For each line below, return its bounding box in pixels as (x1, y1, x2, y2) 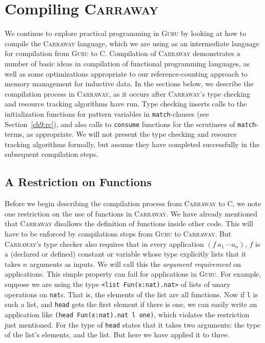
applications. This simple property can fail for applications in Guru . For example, (5, 268, 261, 279)
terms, (5, 129, 25, 139)
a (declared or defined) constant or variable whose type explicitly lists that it (5, 248, 247, 259)
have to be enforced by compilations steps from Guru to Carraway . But (5, 228, 232, 239)
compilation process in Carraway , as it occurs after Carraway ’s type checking (5, 88, 250, 99)
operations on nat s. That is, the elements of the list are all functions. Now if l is (5, 288, 258, 299)
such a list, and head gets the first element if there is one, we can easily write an (5, 299, 257, 310)
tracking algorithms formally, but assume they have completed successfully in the (5, 138, 260, 149)
